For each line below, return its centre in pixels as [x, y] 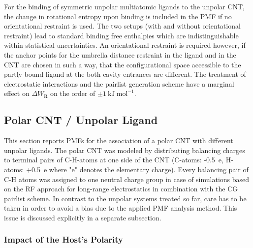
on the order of [73, 93]
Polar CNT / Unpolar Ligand [81, 120]
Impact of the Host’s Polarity [63, 239]
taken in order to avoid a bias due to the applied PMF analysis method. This [121, 208]
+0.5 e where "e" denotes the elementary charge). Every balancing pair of [137, 169]
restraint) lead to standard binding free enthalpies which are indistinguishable [121, 35]
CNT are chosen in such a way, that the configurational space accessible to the [123, 64]
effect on [17, 93]
